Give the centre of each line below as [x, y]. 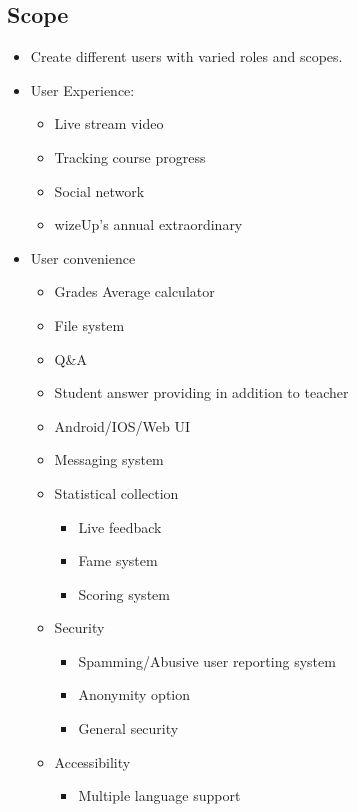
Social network [99, 190]
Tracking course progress [130, 156]
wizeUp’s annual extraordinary [148, 224]
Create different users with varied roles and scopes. [186, 56]
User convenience [83, 257]
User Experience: [82, 89]
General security [128, 728]
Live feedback [120, 526]
